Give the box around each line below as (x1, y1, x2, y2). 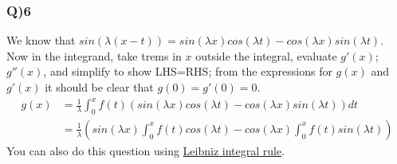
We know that (6, 32, 76, 49)
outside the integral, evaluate (195, 47, 337, 64)
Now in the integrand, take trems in (6, 47, 182, 64)
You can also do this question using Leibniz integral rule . (6, 142, 285, 158)
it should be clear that (45, 79, 154, 95)
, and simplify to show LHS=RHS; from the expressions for (43, 63, 332, 80)
